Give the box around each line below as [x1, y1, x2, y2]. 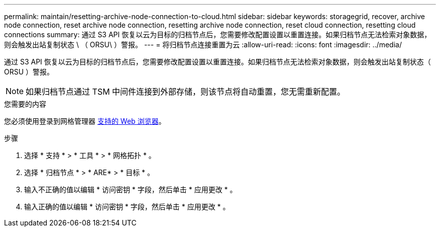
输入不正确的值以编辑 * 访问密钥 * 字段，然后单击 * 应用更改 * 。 [24, 185, 237, 194]
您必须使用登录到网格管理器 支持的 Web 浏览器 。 [4, 117, 166, 125]
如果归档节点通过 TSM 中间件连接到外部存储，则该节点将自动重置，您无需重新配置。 [26, 87, 346, 97]
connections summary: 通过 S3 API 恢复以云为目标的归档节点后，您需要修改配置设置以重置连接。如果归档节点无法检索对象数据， [4, 30, 431, 39]
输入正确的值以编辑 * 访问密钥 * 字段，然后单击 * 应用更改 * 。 [24, 202, 230, 211]
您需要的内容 [4, 100, 46, 108]
